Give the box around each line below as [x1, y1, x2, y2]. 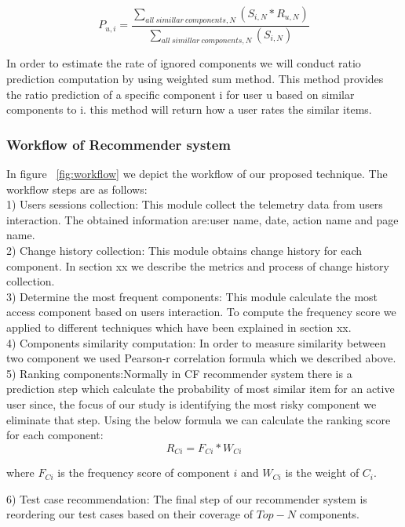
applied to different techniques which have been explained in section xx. [6, 319, 352, 335]
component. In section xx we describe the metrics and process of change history [6, 257, 389, 274]
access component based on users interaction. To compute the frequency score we [6, 303, 396, 320]
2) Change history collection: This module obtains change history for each [6, 242, 363, 259]
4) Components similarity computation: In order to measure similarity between [6, 334, 386, 351]
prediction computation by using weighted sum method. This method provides [6, 71, 384, 87]
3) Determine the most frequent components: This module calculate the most [6, 288, 378, 304]
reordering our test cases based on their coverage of [6, 506, 253, 522]
